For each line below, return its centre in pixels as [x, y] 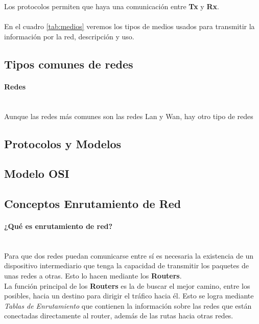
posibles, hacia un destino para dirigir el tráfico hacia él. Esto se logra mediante [129, 296]
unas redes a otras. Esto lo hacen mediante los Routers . [93, 276]
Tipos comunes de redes [69, 64]
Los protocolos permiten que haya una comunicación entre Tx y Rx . [112, 6]
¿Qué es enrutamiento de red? [58, 226]
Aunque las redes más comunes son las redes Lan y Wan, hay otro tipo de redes [129, 116]
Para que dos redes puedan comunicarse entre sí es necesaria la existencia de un [129, 255]
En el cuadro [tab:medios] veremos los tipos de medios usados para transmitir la [129, 26]
